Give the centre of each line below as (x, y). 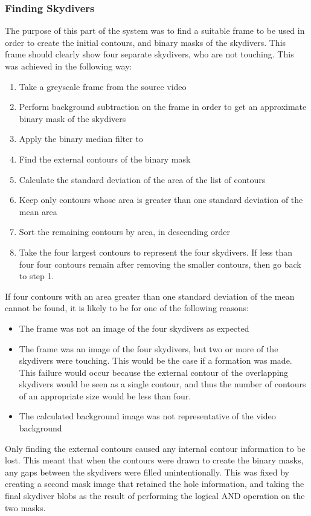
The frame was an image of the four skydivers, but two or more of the (149, 348)
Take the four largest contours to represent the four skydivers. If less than (156, 252)
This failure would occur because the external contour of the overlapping (154, 372)
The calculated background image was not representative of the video (147, 416)
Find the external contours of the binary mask (105, 159)
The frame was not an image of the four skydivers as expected (134, 328)
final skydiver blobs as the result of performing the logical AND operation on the (155, 496)
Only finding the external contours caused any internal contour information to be (155, 448)
